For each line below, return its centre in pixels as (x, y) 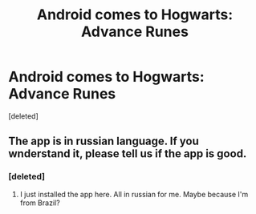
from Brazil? (40, 203)
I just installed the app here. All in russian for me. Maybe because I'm (134, 194)
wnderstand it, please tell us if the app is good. (128, 154)
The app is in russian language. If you (104, 141)
